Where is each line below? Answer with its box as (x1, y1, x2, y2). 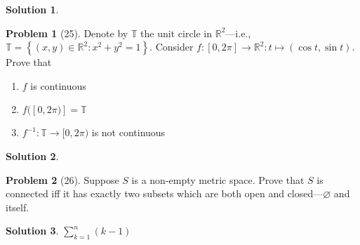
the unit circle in (140, 25, 213, 40)
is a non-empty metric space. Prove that (131, 172, 305, 187)
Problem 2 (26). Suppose (6, 172, 119, 187)
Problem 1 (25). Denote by (6, 25, 128, 40)
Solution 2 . (6, 148, 59, 163)
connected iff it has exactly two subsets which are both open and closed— (6, 186, 324, 201)
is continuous (30, 78, 86, 93)
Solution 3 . (6, 223, 59, 238)
